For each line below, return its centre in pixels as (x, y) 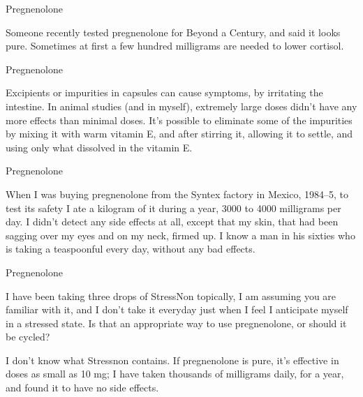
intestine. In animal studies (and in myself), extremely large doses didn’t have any (181, 106)
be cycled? (28, 337)
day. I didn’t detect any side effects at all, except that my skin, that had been (172, 222)
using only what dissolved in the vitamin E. (99, 147)
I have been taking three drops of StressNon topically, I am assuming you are (171, 295)
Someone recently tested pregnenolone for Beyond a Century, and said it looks (173, 32)
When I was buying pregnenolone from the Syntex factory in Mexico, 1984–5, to (177, 194)
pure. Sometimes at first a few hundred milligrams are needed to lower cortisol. (175, 46)
